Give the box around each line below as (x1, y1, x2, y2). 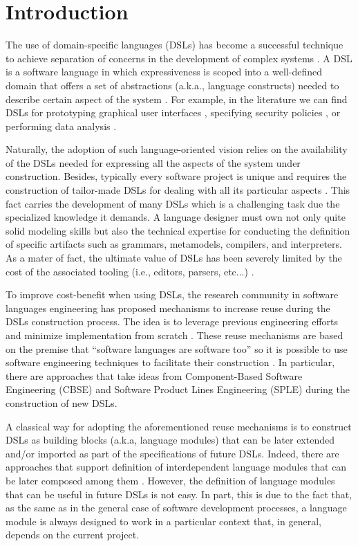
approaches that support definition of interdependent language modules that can (6, 459, 347, 474)
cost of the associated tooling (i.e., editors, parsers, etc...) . (6, 264, 254, 278)
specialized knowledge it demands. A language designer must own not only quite (6, 210, 346, 224)
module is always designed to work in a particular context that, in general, (6, 513, 321, 528)
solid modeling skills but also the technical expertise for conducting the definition (6, 223, 350, 237)
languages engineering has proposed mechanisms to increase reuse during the (6, 300, 330, 315)
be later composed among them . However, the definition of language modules (6, 473, 335, 487)
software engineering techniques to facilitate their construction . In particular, (6, 355, 335, 370)
